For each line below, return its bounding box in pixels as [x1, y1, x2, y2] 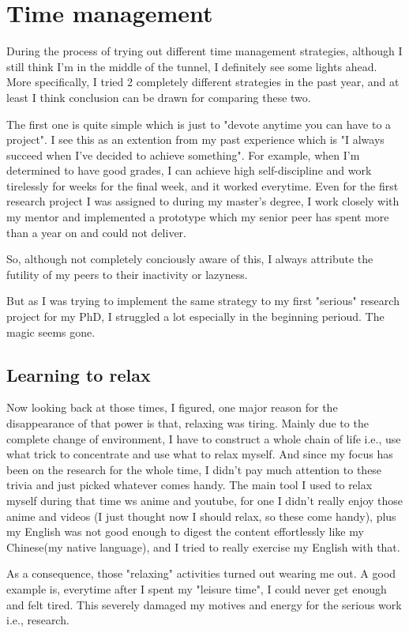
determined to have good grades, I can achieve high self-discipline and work [6, 162, 372, 179]
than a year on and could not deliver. [6, 224, 186, 240]
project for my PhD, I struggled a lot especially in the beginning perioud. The [6, 308, 385, 325]
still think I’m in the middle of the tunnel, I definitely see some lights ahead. [6, 58, 377, 74]
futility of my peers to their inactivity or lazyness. [6, 266, 248, 282]
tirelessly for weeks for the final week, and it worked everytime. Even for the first [6, 177, 399, 194]
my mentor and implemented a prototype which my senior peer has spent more [6, 209, 389, 225]
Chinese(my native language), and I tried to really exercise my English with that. [6, 538, 400, 555]
